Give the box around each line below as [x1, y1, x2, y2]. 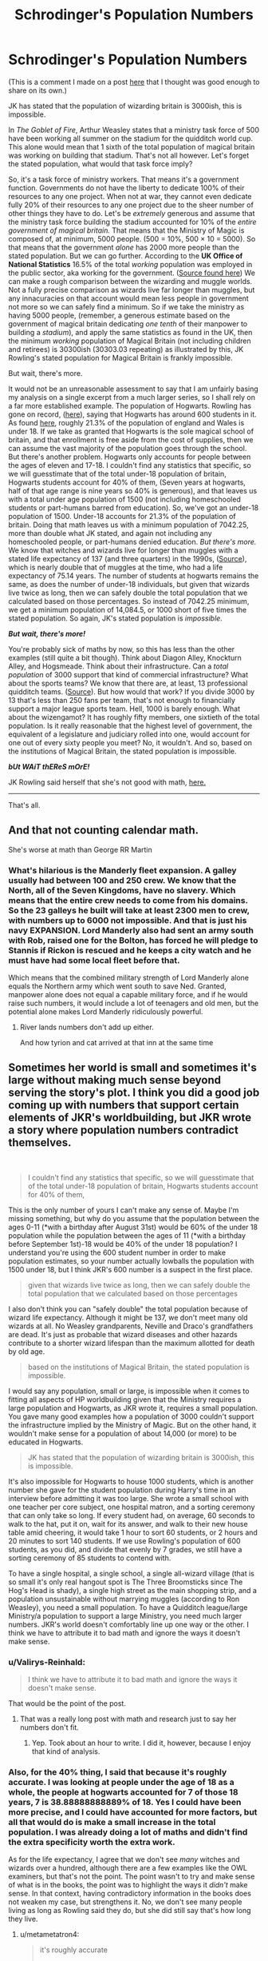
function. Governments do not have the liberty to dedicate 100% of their [8, 182, 245, 193]
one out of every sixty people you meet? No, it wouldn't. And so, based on [8, 737, 253, 747]
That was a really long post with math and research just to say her [19, 1714, 237, 1724]
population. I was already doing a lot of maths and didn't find [8, 1827, 248, 1838]
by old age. [8, 1346, 45, 1356]
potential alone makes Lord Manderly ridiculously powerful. [8, 1007, 203, 1016]
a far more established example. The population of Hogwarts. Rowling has [8, 401, 252, 410]
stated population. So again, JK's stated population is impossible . [8, 613, 223, 623]
